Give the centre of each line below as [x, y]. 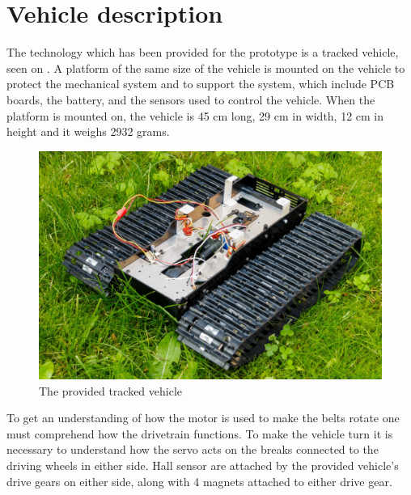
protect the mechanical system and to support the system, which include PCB [201, 84]
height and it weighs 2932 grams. [88, 131]
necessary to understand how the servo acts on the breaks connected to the [193, 449]
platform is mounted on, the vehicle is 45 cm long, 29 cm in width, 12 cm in [195, 115]
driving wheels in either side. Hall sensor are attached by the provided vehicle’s [203, 465]
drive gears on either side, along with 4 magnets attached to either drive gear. [199, 481]
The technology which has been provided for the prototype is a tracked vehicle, [203, 52]
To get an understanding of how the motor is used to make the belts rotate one [203, 418]
